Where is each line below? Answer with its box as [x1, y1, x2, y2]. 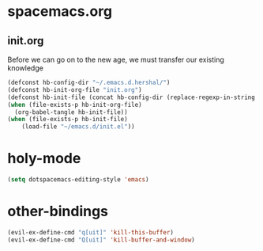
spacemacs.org [7, 2, 112, 21]
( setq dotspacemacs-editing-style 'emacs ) [7, 176, 149, 184]
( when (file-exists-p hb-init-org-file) [7, 101, 143, 108]
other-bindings [7, 203, 108, 220]
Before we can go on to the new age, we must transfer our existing [7, 55, 224, 64]
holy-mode [7, 150, 81, 168]
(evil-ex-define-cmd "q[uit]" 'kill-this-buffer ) [7, 228, 175, 236]
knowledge [7, 63, 44, 73]
